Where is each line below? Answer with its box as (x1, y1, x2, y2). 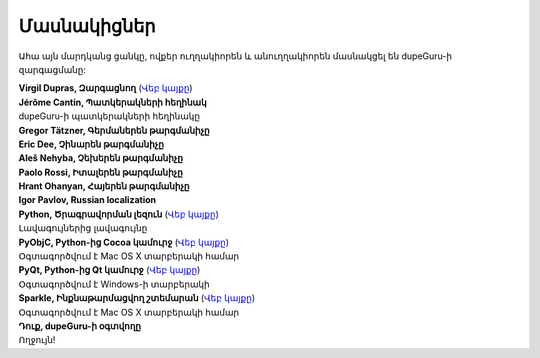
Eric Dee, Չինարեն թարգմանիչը (18, 138, 165, 150)
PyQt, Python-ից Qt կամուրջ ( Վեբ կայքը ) (18, 264, 201, 276)
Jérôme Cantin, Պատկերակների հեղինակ (18, 96, 207, 108)
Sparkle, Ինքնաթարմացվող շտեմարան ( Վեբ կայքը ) (18, 292, 255, 304)
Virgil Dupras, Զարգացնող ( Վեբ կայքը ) (18, 82, 194, 94)
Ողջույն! (18, 334, 56, 346)
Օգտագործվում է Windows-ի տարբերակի (18, 278, 210, 290)
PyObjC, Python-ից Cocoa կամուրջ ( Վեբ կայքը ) (18, 236, 230, 248)
